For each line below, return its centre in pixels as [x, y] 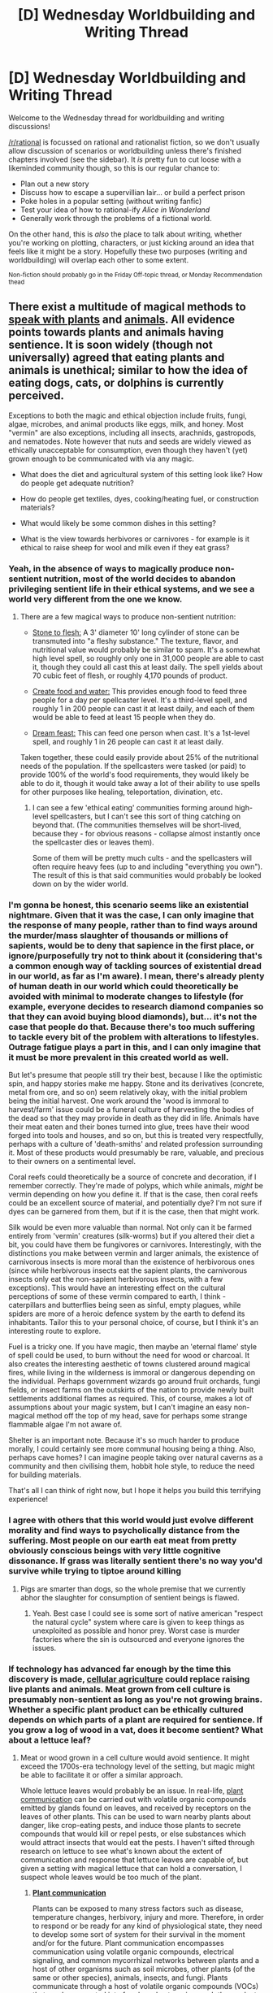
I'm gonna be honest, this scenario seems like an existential [129, 905]
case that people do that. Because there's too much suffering [132, 1027]
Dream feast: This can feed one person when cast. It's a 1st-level [141, 733]
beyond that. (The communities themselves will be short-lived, [136, 825]
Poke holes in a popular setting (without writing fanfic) [111, 201]
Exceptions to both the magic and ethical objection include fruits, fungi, [128, 415]
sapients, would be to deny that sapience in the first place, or [131, 945]
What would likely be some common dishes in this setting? [118, 523]
